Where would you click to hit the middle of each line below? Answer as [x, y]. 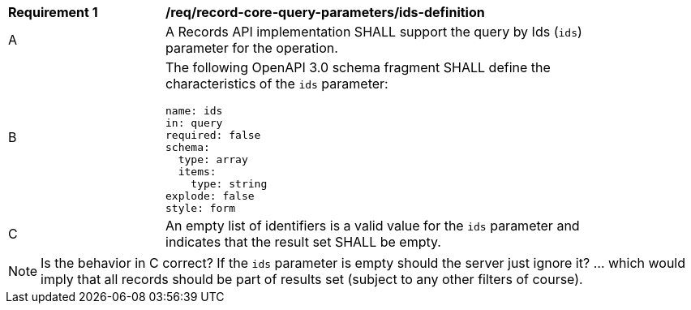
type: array [213, 159]
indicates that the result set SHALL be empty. [303, 242]
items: [197, 172]
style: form [201, 208]
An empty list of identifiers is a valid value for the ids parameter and [373, 226]
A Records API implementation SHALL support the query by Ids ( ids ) [374, 32]
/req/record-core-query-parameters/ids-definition [325, 12]
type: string [229, 184]
